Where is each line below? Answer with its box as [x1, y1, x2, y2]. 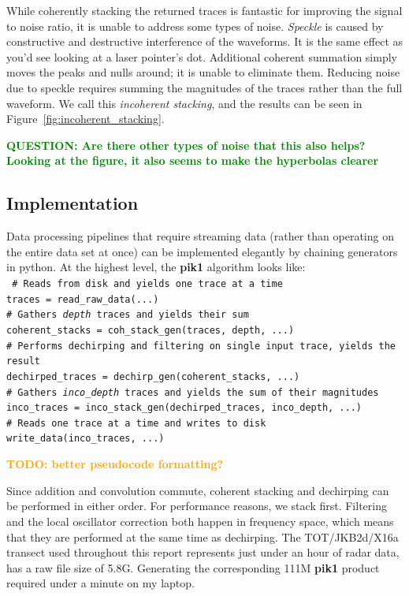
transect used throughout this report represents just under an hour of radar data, [6, 544, 400, 561]
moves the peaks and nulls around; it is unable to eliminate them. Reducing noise [6, 64, 400, 80]
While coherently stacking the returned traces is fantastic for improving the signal [6, 2, 403, 18]
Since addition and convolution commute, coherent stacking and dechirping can [6, 482, 389, 498]
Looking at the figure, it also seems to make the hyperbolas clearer [6, 152, 379, 169]
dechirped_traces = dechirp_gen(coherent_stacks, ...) [6, 371, 300, 382]
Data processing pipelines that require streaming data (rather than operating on [6, 228, 394, 244]
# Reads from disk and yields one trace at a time [12, 278, 283, 289]
